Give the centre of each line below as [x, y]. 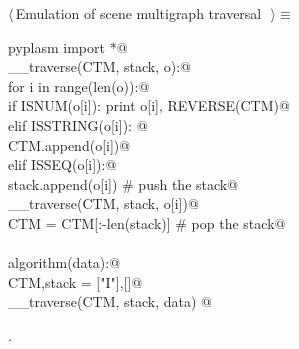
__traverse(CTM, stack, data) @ [110, 301]
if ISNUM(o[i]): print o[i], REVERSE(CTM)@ [149, 105]
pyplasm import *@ [68, 46]
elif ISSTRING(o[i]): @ [78, 124]
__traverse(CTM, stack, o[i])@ [103, 203]
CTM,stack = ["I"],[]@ [75, 281]
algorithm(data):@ [64, 262]
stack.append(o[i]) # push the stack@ [123, 183]
